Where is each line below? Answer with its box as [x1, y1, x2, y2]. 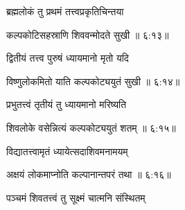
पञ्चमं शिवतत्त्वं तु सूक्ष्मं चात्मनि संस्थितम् [6, 190, 146, 204]
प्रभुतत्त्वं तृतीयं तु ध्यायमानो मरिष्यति [6, 97, 127, 112]
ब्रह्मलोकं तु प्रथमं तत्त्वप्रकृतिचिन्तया [6, 4, 124, 18]
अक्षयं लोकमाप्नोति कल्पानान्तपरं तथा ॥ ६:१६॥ [6, 167, 171, 182]
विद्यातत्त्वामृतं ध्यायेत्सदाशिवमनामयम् [6, 143, 128, 158]
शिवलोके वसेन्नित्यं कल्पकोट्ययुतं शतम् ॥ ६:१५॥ [6, 120, 176, 134]
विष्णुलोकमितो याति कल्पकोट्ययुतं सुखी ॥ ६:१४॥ [6, 73, 180, 88]
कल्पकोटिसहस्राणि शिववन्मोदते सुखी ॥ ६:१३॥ [6, 27, 169, 42]
